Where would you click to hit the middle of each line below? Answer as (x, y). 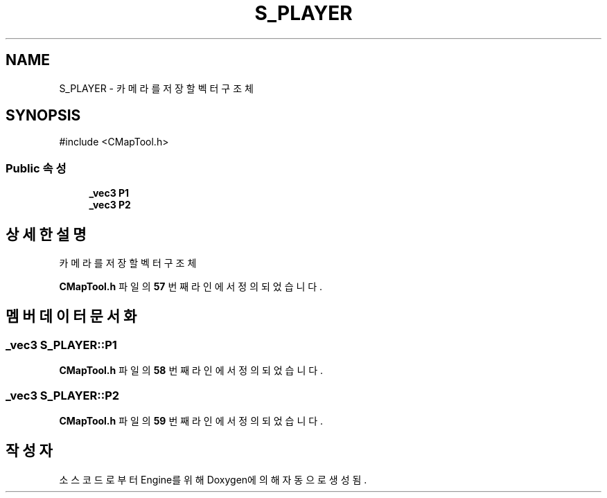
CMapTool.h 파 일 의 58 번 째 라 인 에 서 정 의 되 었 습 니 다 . (191, 371)
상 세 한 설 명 (46, 234)
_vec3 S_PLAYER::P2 (63, 395)
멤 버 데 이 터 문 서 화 (71, 317)
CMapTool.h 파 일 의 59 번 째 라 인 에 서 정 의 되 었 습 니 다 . (191, 421)
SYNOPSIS (43, 116)
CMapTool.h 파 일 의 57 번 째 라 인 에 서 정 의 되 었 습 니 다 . (191, 287)
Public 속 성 (36, 168)
